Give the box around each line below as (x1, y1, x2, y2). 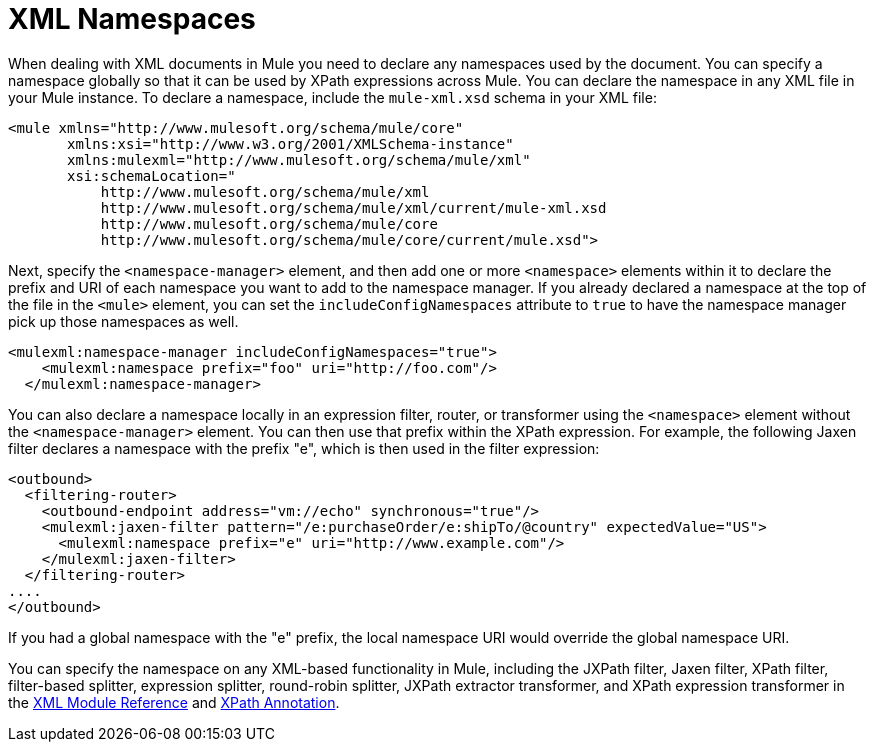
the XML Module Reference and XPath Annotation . (8, 693, 340, 711)
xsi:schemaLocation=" (67, 167, 236, 184)
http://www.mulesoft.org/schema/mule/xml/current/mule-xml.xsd (100, 199, 607, 216)
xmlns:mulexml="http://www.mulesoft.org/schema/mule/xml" (67, 151, 531, 168)
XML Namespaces (8, 2, 256, 36)
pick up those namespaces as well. (8, 312, 239, 330)
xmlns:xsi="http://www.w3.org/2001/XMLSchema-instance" (67, 135, 514, 152)
